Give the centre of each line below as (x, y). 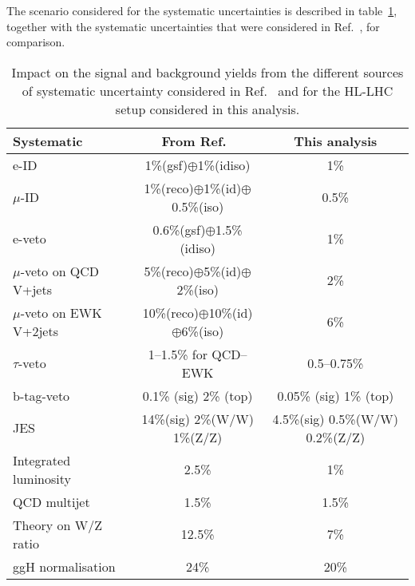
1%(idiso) (224, 164)
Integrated (42, 460)
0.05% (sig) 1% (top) (336, 395)
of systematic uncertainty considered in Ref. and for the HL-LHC (207, 90)
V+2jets (36, 331)
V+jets (32, 289)
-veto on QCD (60, 271)
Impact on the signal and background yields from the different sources (207, 72)
